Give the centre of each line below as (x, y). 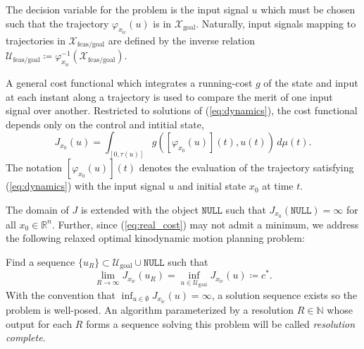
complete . (26, 337)
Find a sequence (40, 261)
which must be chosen (308, 9)
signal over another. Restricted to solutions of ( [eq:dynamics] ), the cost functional (182, 110)
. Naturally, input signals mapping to (276, 23)
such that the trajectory (57, 23)
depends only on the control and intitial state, (105, 124)
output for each (39, 323)
